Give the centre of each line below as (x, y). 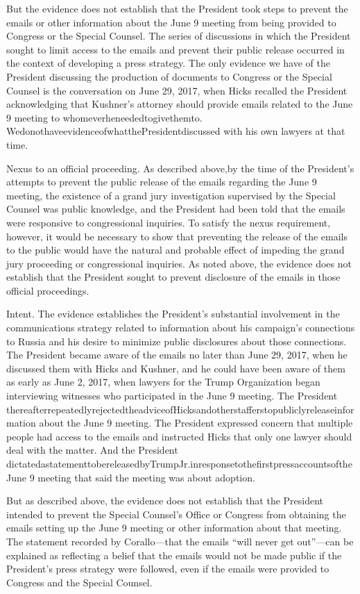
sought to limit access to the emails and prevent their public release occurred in (175, 49)
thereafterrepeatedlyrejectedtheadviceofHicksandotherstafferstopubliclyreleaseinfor (180, 409)
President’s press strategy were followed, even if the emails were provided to (168, 569)
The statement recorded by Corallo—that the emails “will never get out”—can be (180, 541)
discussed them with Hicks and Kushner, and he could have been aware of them (176, 368)
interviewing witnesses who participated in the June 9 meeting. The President (172, 396)
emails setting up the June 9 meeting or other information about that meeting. (174, 528)
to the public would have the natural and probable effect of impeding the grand (175, 250)
